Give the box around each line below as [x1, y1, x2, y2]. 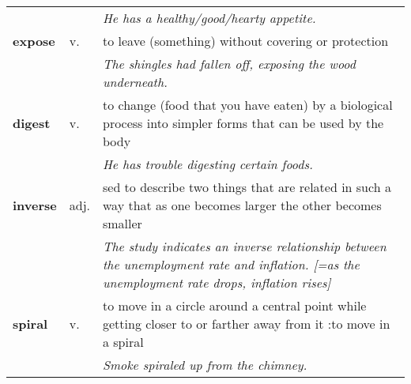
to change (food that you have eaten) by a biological [102, 96, 393, 114]
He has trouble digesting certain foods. [102, 155, 313, 173]
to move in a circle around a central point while [102, 296, 367, 314]
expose [13, 32, 55, 50]
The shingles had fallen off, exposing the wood [102, 55, 356, 73]
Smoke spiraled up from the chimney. [102, 356, 307, 374]
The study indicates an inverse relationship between [102, 237, 386, 255]
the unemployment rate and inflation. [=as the [102, 255, 360, 273]
